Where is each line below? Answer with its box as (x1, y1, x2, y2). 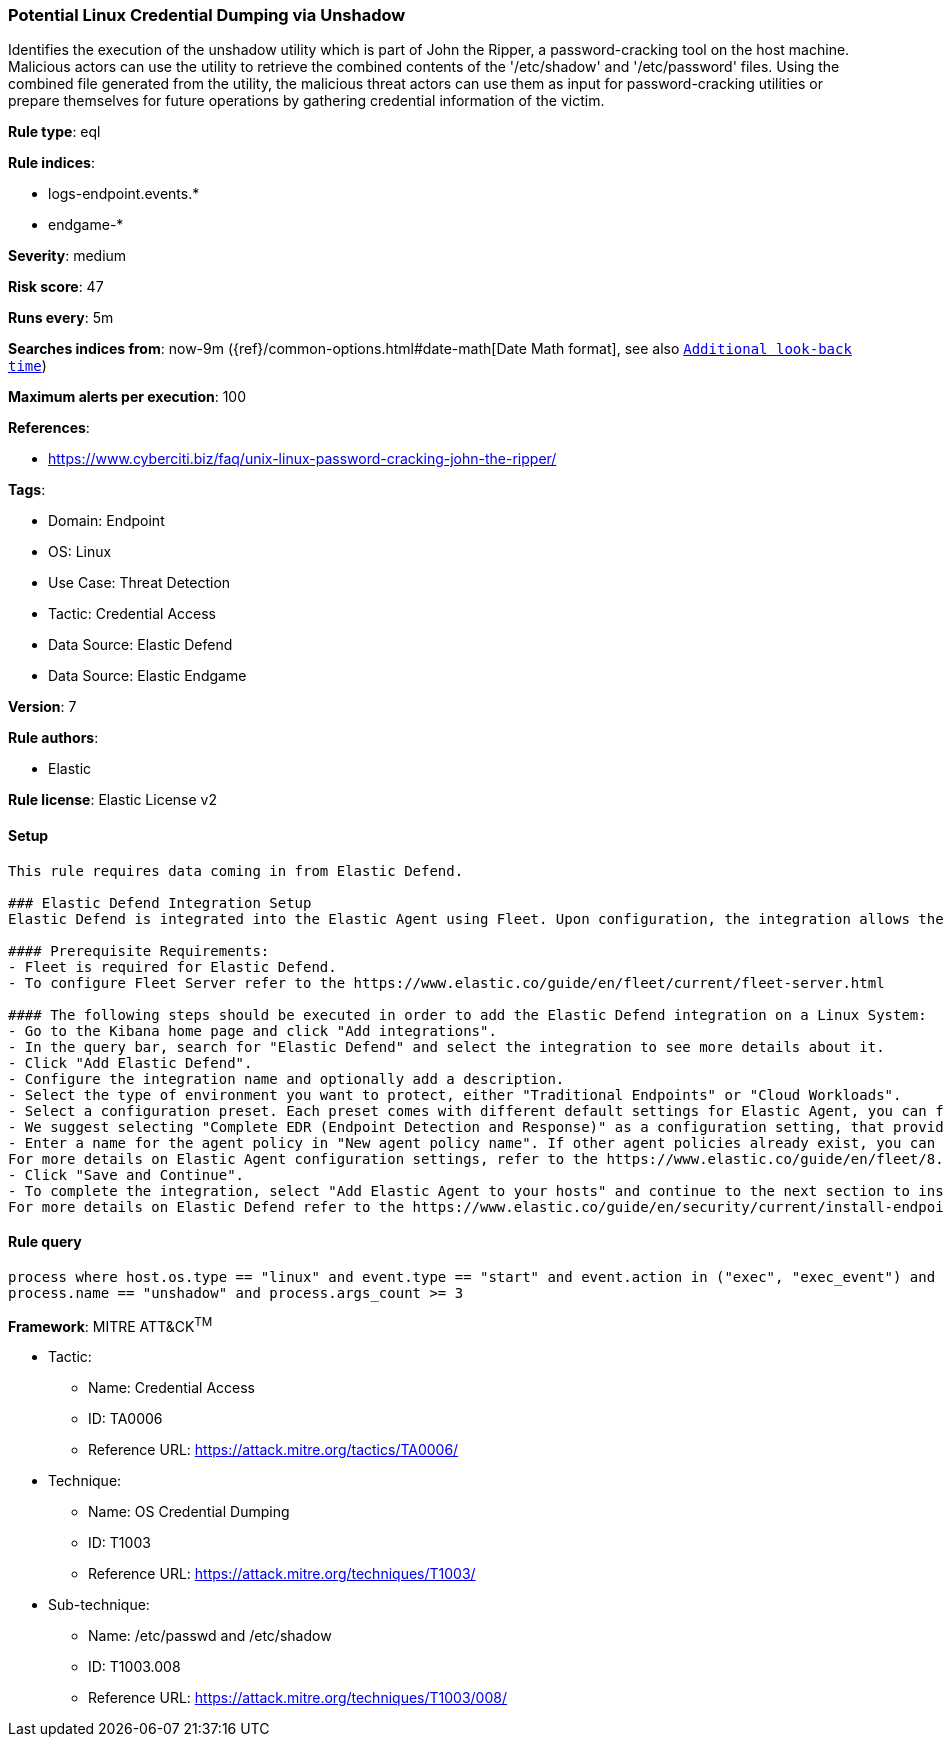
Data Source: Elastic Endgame (48, 667, 247, 685)
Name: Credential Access (88, 1379, 255, 1397)
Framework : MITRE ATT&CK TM (8, 1314, 213, 1335)
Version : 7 (8, 698, 77, 716)
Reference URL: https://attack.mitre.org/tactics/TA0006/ (88, 1441, 459, 1459)
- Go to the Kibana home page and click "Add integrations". (8, 1022, 497, 1039)
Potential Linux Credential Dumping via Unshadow (8, 5, 406, 25)
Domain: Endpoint (48, 512, 165, 530)
